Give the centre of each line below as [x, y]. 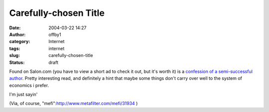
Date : [15, 28]
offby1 [55, 34]
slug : [14, 56]
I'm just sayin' [23, 95]
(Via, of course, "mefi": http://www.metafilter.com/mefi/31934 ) [73, 104]
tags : [15, 48]
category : [20, 42]
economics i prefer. [29, 85]
